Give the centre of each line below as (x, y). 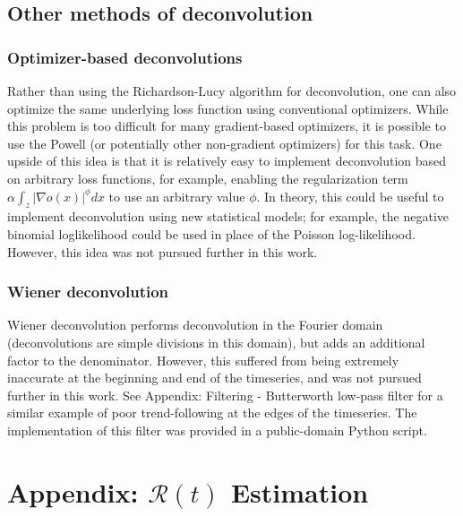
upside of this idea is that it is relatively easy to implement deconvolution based (227, 161)
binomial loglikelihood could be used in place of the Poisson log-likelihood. (211, 233)
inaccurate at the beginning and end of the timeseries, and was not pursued (214, 378)
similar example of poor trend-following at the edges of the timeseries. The (212, 413)
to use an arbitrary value (177, 196)
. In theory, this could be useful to (350, 196)
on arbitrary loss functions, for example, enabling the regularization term (208, 178)
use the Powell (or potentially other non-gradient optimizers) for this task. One (224, 143)
